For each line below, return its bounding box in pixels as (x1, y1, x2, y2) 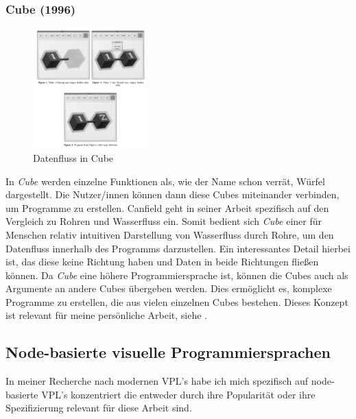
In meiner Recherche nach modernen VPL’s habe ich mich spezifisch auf (5, 374, 309, 388)
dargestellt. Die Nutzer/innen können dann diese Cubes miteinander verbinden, (5, 187, 340, 202)
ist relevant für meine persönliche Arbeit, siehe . (5, 308, 207, 322)
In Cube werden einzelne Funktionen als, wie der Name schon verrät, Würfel (5, 173, 325, 188)
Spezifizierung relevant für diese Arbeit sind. (5, 400, 192, 415)
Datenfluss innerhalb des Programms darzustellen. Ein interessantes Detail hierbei (5, 241, 351, 255)
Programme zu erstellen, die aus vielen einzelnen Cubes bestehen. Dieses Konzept (5, 294, 348, 309)
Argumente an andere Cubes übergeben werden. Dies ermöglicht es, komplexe (5, 281, 332, 296)
